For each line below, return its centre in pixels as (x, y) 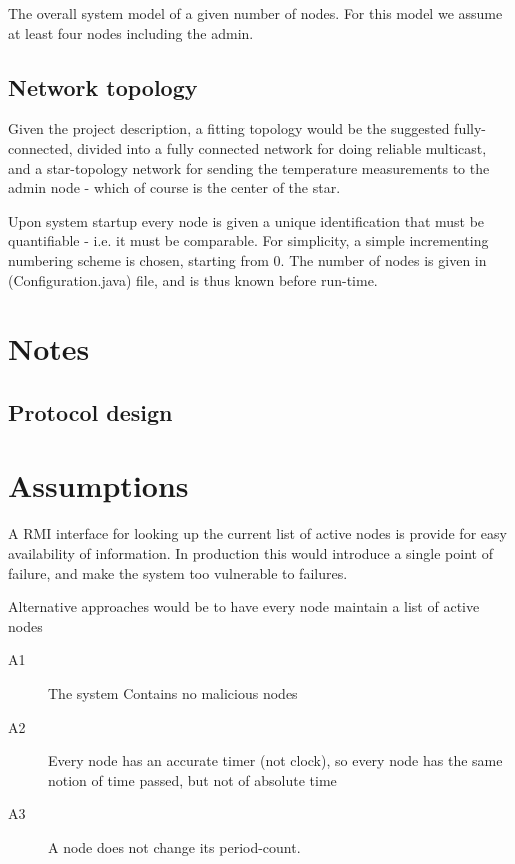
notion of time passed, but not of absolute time (192, 779)
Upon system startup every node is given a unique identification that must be (246, 220)
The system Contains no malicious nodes (173, 692)
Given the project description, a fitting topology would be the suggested (229, 128)
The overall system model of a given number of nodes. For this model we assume (255, 13)
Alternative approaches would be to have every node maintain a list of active (244, 606)
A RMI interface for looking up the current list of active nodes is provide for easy (257, 533)
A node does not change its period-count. (174, 846)
